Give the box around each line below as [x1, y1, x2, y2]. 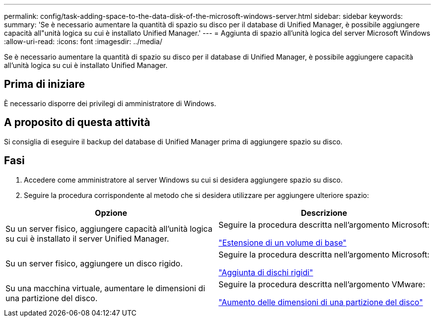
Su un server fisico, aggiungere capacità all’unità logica [5, 223, 213, 234]
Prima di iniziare [4, 78, 85, 91]
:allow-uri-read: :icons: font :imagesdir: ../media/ [4, 37, 162, 46]
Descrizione [300, 207, 348, 218]
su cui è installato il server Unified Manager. [5, 233, 169, 244]
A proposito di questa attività [4, 116, 150, 129]
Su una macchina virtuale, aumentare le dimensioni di [5, 283, 206, 293]
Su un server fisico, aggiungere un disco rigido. [5, 258, 183, 268]
